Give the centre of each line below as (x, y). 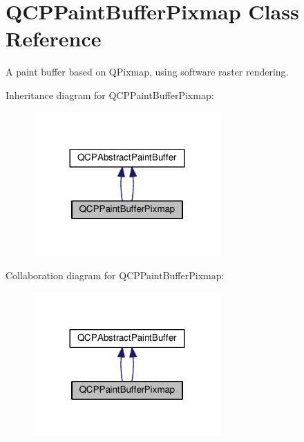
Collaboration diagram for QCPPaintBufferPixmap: (115, 275)
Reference (54, 38)
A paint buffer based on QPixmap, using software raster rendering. (147, 72)
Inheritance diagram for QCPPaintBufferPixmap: (110, 95)
